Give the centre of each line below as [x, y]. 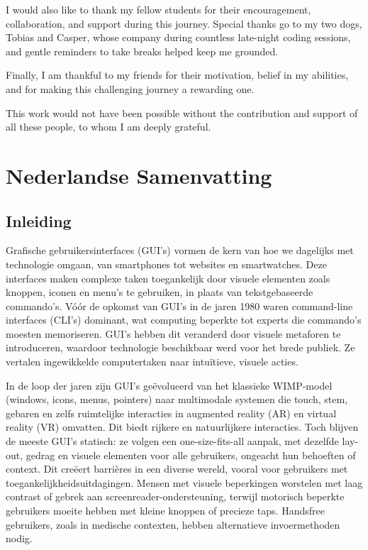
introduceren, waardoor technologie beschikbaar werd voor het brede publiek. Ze [180, 347]
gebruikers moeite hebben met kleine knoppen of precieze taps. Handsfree [165, 511]
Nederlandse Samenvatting [139, 175]
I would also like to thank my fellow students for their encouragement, [158, 9]
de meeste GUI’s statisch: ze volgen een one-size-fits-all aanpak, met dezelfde [172, 441]
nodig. [19, 538]
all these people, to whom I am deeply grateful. [108, 127]
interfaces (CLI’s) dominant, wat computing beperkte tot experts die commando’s [184, 320]
